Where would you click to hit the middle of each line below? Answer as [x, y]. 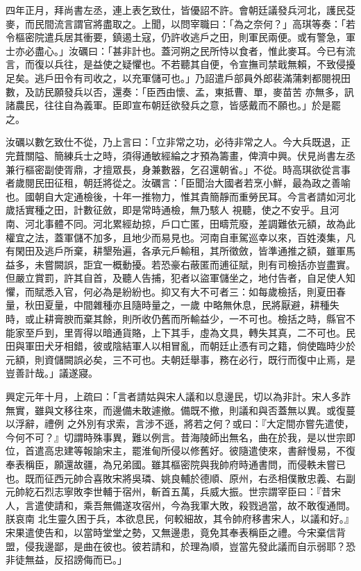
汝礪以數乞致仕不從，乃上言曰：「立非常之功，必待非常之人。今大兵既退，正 [178, 142]
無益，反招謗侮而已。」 [76, 560]
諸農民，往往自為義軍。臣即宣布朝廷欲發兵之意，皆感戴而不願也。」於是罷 [173, 105]
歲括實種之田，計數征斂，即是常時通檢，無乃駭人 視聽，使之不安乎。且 [168, 210]
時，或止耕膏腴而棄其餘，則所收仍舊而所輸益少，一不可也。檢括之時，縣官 [176, 319]
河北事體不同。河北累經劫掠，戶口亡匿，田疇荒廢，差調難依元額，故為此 [190, 223]
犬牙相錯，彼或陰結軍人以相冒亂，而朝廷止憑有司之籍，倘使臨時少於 [200, 346]
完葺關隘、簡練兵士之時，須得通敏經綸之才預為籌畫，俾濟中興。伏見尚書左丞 [180, 155]
